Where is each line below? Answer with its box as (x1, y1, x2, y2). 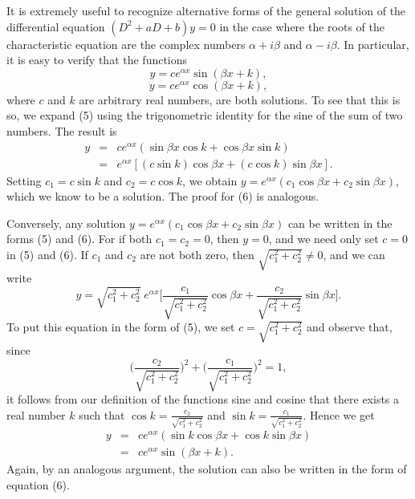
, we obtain (182, 172, 238, 189)
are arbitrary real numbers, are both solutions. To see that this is (79, 91, 401, 108)
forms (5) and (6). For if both (6, 230, 153, 247)
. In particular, (336, 35, 409, 52)
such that (79, 406, 125, 423)
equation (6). (6, 476, 70, 493)
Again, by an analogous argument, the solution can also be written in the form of (6, 460, 407, 477)
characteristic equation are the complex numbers (6, 35, 246, 52)
